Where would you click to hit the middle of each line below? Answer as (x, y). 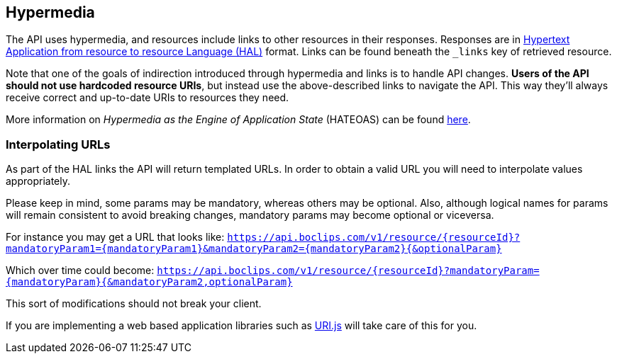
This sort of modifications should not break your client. (134, 304)
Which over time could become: (80, 270)
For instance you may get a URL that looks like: (115, 237)
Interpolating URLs (58, 144)
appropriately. (38, 181)
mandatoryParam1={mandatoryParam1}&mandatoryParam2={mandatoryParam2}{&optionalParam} (254, 249)
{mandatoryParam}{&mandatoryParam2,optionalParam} (149, 282)
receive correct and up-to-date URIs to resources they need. (148, 98)
